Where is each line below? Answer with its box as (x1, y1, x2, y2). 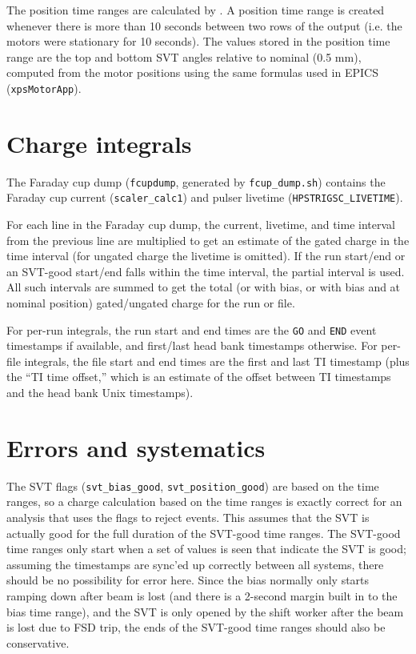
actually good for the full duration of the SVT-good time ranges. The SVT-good (6, 524, 401, 541)
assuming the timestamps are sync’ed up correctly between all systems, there (6, 556, 384, 572)
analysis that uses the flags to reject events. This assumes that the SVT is (6, 509, 370, 526)
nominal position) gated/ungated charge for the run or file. (6, 295, 295, 311)
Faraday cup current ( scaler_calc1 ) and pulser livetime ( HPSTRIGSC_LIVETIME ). (6, 189, 403, 206)
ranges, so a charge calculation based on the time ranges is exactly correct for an (6, 493, 402, 510)
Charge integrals (6, 126, 192, 159)
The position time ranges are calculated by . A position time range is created (6, 2, 385, 18)
